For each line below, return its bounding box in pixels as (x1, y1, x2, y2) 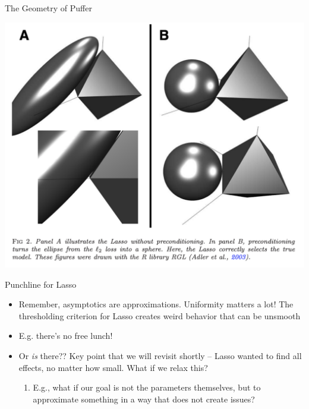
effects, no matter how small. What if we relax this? (18, 361, 208, 373)
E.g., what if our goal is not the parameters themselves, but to (33, 381, 261, 394)
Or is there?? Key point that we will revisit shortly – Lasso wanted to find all (18, 350, 302, 362)
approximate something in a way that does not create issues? (33, 392, 255, 405)
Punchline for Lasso (5, 278, 77, 290)
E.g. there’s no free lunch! (18, 329, 113, 342)
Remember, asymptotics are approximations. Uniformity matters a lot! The (18, 298, 294, 310)
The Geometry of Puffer (5, 2, 92, 14)
